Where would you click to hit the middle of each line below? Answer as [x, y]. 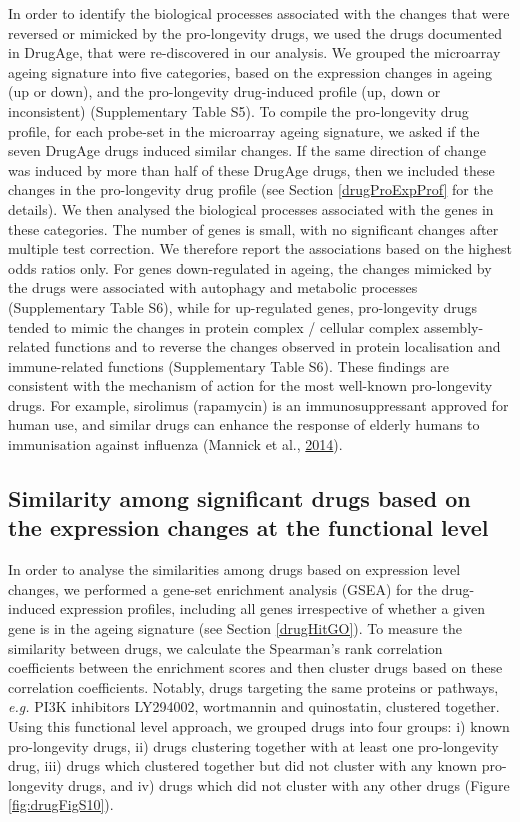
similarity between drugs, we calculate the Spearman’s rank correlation [225, 647]
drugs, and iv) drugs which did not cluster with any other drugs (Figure [289, 784]
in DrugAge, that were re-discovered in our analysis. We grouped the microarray [254, 52]
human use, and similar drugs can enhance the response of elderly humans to [244, 424]
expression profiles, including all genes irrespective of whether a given [272, 608]
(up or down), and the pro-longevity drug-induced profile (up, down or [224, 91]
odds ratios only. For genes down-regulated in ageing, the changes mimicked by [250, 267]
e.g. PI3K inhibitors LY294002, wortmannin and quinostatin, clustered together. [254, 706]
